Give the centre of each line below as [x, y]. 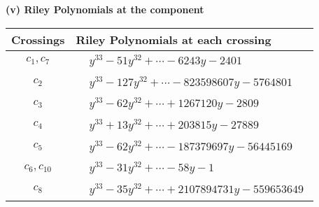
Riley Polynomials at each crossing [173, 39]
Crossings [38, 39]
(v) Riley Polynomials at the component [105, 9]
